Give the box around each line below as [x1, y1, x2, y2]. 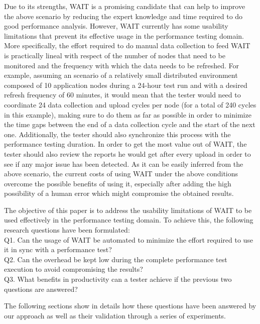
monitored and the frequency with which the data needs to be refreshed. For [4, 60, 239, 70]
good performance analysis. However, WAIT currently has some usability [4, 21, 228, 31]
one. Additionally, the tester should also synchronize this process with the [4, 129, 231, 139]
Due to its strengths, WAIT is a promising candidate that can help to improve [4, 1, 245, 11]
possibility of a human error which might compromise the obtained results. [4, 188, 234, 198]
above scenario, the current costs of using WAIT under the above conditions [4, 168, 238, 179]
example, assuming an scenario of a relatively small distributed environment [4, 70, 238, 80]
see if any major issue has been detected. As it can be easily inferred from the [4, 158, 243, 169]
